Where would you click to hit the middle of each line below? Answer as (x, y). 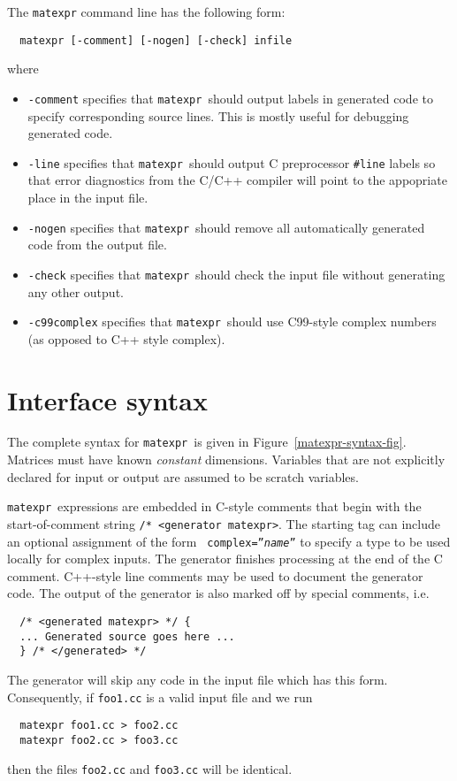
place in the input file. (88, 197)
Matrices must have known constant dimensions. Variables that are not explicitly (226, 459)
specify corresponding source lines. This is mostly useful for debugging (218, 115)
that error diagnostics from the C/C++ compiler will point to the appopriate (237, 180)
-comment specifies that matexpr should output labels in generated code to (230, 98)
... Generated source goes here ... (127, 636)
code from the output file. (97, 245)
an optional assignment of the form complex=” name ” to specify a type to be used (229, 541)
